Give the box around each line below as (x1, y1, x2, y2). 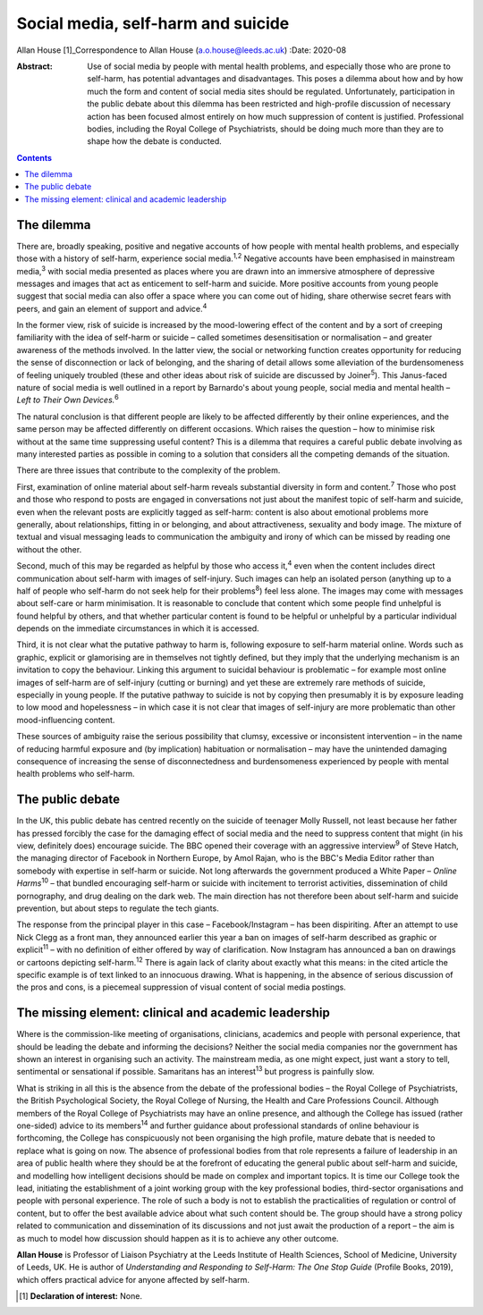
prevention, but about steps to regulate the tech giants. (16, 903, 219, 914)
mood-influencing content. (16, 714, 115, 725)
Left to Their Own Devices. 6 (16, 393, 120, 406)
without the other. (16, 544, 82, 554)
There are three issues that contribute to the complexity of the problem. (16, 465, 281, 476)
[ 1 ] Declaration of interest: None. (19, 1291, 143, 1302)
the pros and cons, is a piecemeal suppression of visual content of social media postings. (16, 982, 346, 992)
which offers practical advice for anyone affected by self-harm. (16, 1274, 250, 1285)
